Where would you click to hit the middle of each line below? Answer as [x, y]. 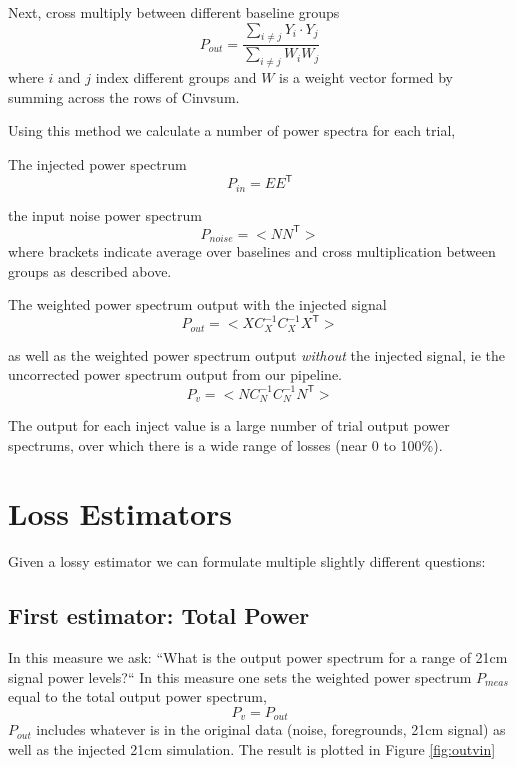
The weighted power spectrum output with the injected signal [197, 304]
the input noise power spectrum [105, 214]
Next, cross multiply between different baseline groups [174, 12]
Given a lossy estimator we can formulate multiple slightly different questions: [247, 561]
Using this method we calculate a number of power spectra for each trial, [232, 130]
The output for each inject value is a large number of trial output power [229, 424]
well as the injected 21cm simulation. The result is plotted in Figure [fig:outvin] [252, 748]
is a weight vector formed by [366, 77]
